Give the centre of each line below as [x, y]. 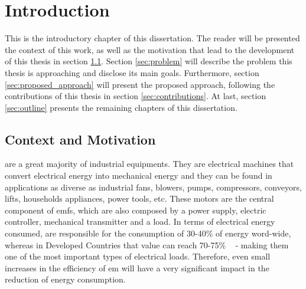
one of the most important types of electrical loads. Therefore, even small [138, 256]
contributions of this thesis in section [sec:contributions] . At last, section [136, 96]
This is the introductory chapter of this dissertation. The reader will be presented [152, 38]
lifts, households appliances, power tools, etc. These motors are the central [139, 198]
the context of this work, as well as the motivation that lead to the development [150, 49]
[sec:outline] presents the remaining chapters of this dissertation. [121, 107]
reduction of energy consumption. [65, 279]
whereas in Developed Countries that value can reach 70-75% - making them [147, 244]
